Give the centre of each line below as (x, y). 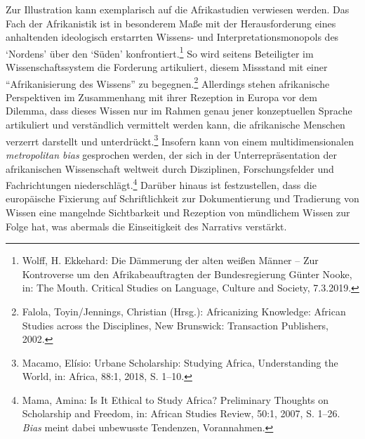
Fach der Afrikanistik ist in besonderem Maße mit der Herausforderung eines (171, 23)
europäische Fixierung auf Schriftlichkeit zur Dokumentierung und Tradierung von (182, 198)
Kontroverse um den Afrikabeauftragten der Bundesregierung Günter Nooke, (187, 274)
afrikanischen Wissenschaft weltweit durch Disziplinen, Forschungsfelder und (170, 168)
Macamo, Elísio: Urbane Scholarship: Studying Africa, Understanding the (180, 362)
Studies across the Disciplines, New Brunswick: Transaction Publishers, (175, 325)
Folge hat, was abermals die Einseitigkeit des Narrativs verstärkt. (146, 226)
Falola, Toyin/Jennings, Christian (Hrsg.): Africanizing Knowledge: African (184, 311)
